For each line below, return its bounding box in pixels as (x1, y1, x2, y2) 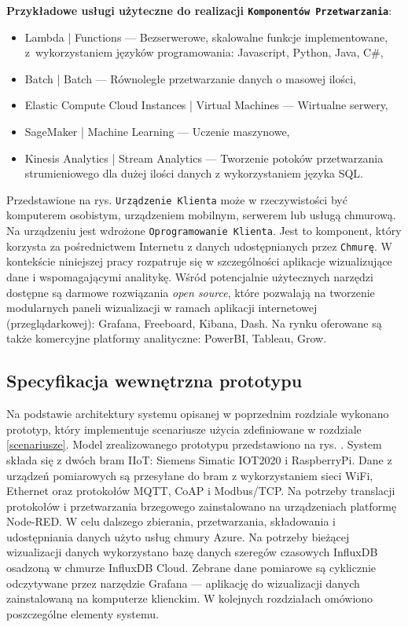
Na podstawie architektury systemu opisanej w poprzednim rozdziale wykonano (6, 405, 389, 422)
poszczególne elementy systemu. (6, 605, 159, 621)
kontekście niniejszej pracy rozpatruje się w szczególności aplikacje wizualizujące (6, 253, 392, 269)
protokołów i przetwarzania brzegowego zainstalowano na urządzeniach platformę (6, 497, 397, 514)
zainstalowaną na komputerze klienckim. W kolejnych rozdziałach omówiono (6, 590, 373, 607)
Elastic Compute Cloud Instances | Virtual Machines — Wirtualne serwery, (24, 97, 388, 113)
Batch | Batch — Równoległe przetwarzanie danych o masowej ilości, (24, 70, 356, 86)
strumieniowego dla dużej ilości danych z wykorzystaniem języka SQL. (24, 165, 364, 181)
